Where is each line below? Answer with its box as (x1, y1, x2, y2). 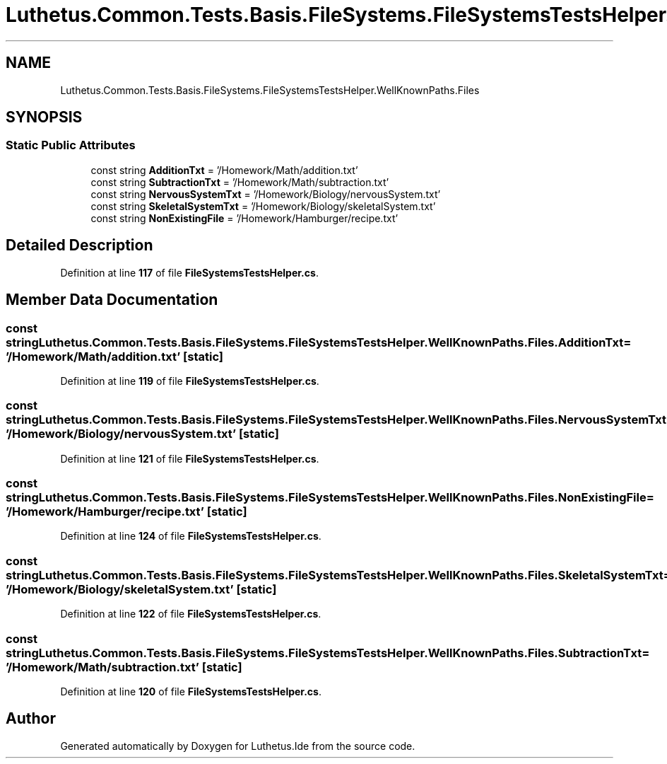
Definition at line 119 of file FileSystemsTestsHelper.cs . (60, 374, 319, 387)
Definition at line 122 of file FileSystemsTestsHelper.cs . (60, 608, 321, 620)
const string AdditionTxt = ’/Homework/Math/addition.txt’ (90, 163, 358, 176)
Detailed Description (6, 236, 153, 255)
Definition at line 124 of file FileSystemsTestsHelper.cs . (60, 530, 321, 543)
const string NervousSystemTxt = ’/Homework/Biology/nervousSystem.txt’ (90, 187, 441, 200)
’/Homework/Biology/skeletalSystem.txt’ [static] (6, 581, 277, 596)
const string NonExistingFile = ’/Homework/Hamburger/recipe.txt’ (90, 212, 399, 224)
